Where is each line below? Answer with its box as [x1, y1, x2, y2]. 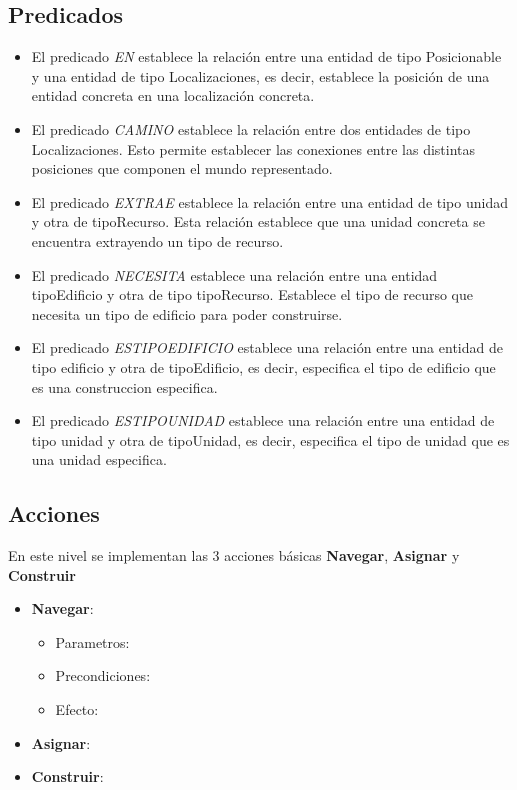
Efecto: [55, 699, 99, 720]
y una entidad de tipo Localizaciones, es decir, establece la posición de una [31, 65, 490, 86]
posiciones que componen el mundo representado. [31, 158, 333, 179]
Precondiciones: [55, 665, 151, 686]
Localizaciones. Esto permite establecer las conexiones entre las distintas [31, 138, 476, 159]
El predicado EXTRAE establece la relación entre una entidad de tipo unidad [31, 191, 508, 212]
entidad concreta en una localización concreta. [31, 85, 315, 106]
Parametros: [55, 631, 130, 652]
